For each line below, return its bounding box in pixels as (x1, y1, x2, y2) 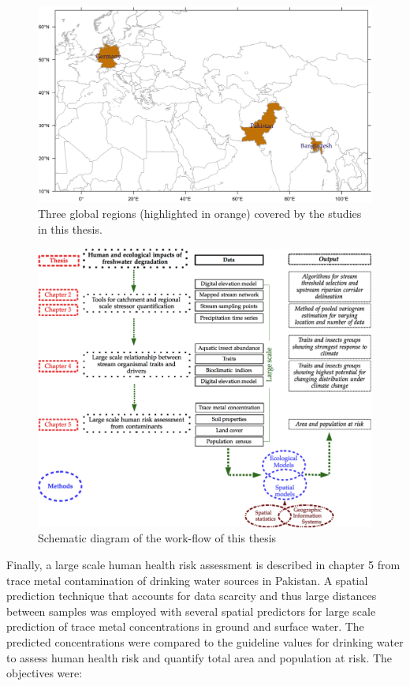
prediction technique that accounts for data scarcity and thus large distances (6, 587, 377, 604)
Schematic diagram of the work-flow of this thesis (38, 530, 277, 546)
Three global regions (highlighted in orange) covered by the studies (38, 205, 362, 222)
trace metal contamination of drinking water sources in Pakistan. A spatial (6, 572, 368, 588)
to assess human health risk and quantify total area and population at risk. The (6, 649, 393, 665)
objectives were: (6, 665, 83, 681)
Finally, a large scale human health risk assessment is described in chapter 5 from (6, 557, 401, 572)
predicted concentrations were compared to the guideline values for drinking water (6, 633, 404, 650)
